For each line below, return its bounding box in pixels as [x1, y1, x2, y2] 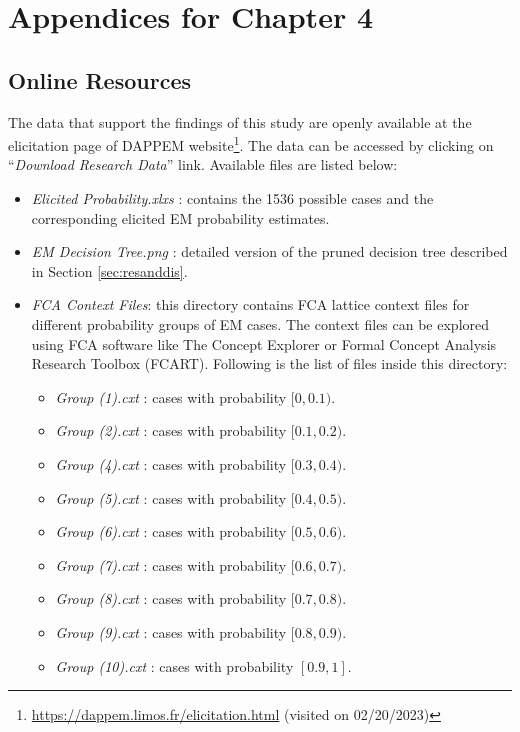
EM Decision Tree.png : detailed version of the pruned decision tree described [31, 241, 508, 262]
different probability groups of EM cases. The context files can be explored [31, 313, 490, 334]
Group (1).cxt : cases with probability [55, 386, 287, 407]
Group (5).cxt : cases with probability [55, 487, 287, 508]
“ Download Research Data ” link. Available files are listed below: [8, 154, 398, 175]
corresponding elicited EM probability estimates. [31, 207, 330, 228]
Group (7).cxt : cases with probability [55, 554, 287, 575]
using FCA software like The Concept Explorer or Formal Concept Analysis [31, 333, 497, 354]
